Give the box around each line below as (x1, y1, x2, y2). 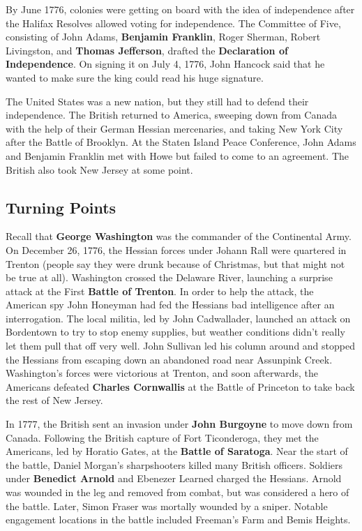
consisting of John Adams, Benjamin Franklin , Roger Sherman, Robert (6, 29, 321, 44)
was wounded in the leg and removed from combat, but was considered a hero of (6, 485, 349, 500)
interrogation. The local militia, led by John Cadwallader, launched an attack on (6, 311, 351, 325)
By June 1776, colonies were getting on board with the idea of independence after (6, 2, 355, 16)
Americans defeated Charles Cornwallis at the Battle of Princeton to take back (6, 379, 355, 394)
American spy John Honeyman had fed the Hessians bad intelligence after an (6, 297, 335, 312)
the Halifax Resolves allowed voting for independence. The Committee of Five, (6, 15, 341, 30)
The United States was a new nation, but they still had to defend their (6, 94, 309, 108)
